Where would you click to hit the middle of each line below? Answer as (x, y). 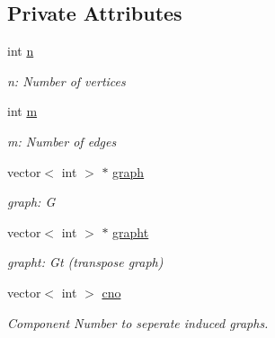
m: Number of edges (62, 141)
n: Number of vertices (67, 80)
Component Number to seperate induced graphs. (138, 322)
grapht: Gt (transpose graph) (85, 262)
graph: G (31, 202)
